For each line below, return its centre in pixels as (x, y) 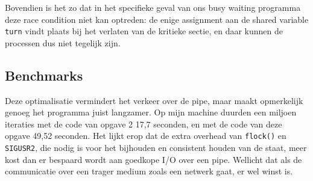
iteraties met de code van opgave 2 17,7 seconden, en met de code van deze (144, 124)
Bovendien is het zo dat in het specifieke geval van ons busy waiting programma (153, 7)
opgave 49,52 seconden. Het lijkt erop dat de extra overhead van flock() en (146, 136)
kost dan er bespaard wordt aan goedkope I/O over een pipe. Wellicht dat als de (153, 159)
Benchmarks (44, 75)
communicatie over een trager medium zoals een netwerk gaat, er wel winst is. (149, 171)
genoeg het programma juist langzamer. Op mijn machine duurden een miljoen (151, 112)
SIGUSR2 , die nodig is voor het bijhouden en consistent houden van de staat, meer (156, 148)
